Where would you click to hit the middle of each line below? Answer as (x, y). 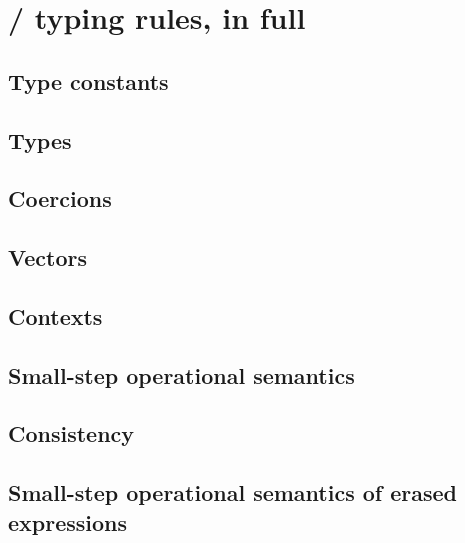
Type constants (88, 80)
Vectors (47, 257)
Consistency (71, 433)
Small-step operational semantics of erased (233, 492)
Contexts (55, 315)
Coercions (60, 198)
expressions (68, 521)
